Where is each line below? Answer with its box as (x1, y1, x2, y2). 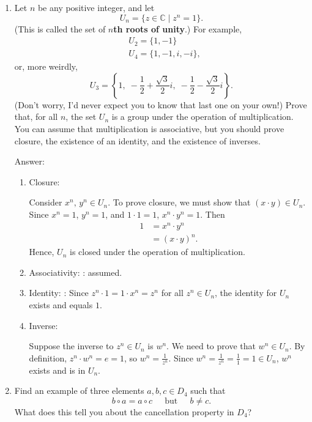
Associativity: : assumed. (29, 265, 122, 278)
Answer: (14, 155, 45, 168)
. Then (200, 208, 225, 220)
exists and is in (29, 363, 86, 376)
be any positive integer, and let (37, 1, 155, 13)
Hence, (29, 245, 54, 258)
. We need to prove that (166, 339, 256, 352)
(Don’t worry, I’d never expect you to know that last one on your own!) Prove (14, 98, 307, 111)
